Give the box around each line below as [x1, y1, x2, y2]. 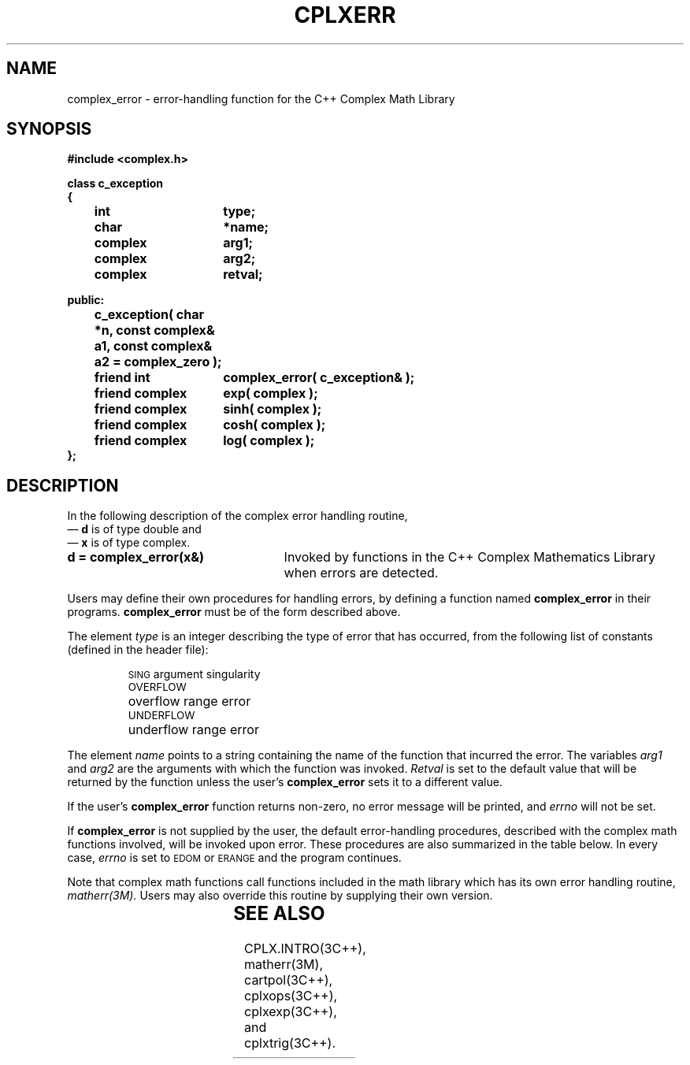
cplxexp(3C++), [244, 1004, 337, 1020]
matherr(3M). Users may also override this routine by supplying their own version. [67, 889, 493, 903]
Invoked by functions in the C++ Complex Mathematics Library [284, 549, 655, 566]
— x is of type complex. [67, 536, 191, 550]
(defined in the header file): [67, 643, 209, 657]
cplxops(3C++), [244, 988, 338, 1004]
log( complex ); [223, 432, 315, 449]
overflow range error [128, 693, 251, 710]
